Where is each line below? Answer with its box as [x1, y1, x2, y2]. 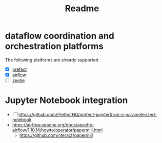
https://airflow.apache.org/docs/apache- [12, 122, 94, 128]
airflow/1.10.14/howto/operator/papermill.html [12, 127, 103, 133]
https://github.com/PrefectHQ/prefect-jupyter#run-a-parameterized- [18, 112, 157, 118]
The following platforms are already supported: [5, 57, 100, 62]
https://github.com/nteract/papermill [19, 132, 93, 138]
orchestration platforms [5, 41, 104, 52]
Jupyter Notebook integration [5, 95, 128, 106]
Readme [65, 3, 99, 14]
